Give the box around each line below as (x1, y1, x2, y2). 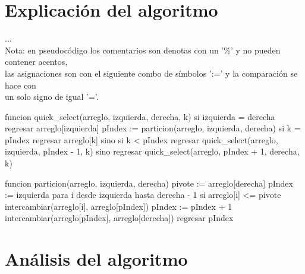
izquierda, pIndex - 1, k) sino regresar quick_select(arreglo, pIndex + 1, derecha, (5, 145, 300, 158)
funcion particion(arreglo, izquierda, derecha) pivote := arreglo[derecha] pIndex (5, 177, 293, 189)
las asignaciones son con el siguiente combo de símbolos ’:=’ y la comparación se (5, 67, 298, 79)
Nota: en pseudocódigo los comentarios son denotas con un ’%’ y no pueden (5, 43, 281, 56)
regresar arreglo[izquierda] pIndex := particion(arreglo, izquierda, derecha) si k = (5, 122, 301, 134)
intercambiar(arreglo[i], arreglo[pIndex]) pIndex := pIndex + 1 (5, 200, 232, 212)
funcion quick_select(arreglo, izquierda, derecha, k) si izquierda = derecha (5, 110, 275, 122)
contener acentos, (5, 55, 68, 68)
